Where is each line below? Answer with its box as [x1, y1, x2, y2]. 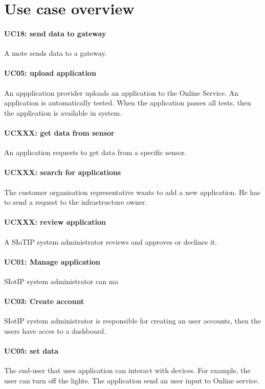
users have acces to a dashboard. [4, 325, 106, 336]
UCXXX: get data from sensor [4, 127, 115, 138]
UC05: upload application [4, 68, 96, 78]
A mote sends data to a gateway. [4, 48, 107, 58]
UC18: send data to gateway [4, 28, 106, 38]
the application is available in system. [4, 107, 122, 118]
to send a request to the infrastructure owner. [4, 197, 147, 207]
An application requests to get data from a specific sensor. [4, 147, 187, 158]
